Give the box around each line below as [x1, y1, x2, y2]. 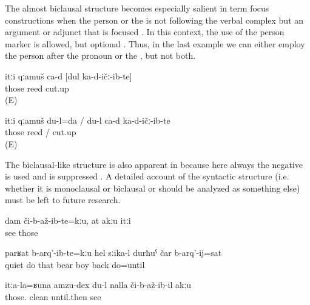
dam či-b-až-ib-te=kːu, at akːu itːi [5, 213, 131, 226]
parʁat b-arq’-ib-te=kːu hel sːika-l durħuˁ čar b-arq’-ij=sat [5, 246, 222, 259]
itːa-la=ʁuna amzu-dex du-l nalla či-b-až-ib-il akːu [5, 278, 192, 291]
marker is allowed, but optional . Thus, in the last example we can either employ [5, 37, 305, 50]
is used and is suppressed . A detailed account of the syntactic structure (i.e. [5, 170, 289, 183]
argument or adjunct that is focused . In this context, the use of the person [5, 25, 285, 38]
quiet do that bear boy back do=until [5, 258, 145, 270]
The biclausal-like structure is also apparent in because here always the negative [5, 158, 303, 170]
